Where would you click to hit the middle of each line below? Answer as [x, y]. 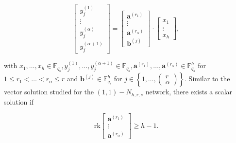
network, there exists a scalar [189, 92]
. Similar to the [207, 79]
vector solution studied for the [49, 92]
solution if [19, 101]
